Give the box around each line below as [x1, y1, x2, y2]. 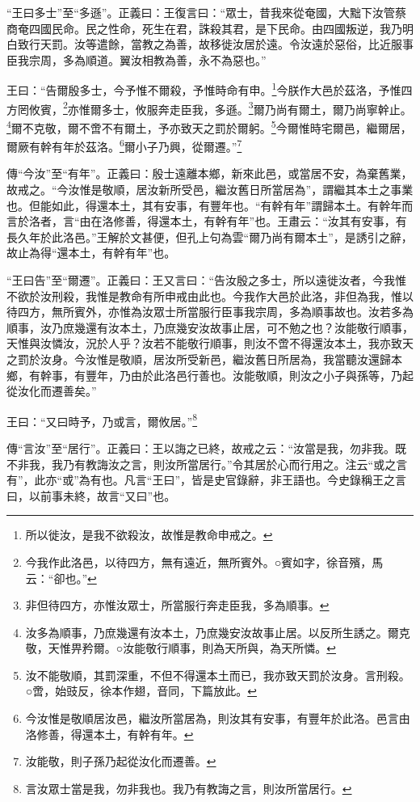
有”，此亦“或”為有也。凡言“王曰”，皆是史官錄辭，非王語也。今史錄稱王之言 [6, 471, 407, 488]
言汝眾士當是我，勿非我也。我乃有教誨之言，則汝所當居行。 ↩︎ [25, 779, 352, 796]
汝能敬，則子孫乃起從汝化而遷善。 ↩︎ [25, 753, 216, 770]
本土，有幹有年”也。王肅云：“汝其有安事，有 [170, 213, 407, 230]
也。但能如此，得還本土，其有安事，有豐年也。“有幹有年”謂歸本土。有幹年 [6, 196, 402, 213]
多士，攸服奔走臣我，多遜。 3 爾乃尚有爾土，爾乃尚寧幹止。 [101, 98, 412, 117]
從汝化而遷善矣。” [6, 382, 97, 399]
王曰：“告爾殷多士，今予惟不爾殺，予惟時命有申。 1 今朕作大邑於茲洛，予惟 [6, 79, 401, 99]
